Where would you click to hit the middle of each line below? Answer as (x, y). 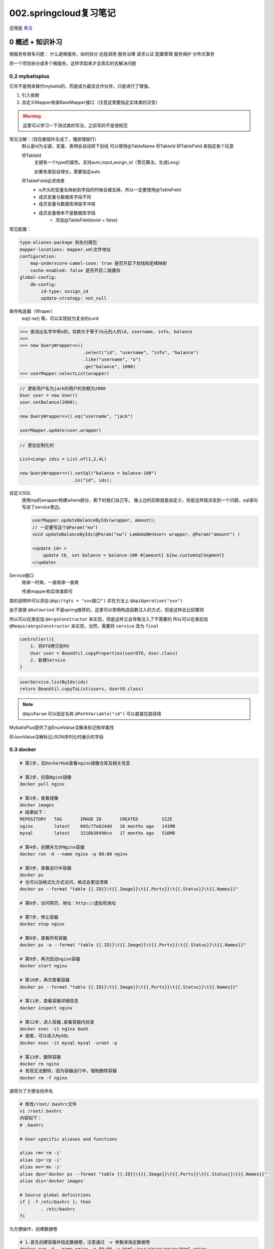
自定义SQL (20, 493)
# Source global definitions (55, 1195)
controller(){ (37, 639)
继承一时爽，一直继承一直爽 (50, 582)
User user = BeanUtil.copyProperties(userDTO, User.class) (104, 653)
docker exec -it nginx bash (54, 1029)
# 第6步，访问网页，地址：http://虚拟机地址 (68, 903)
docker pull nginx (42, 784)
